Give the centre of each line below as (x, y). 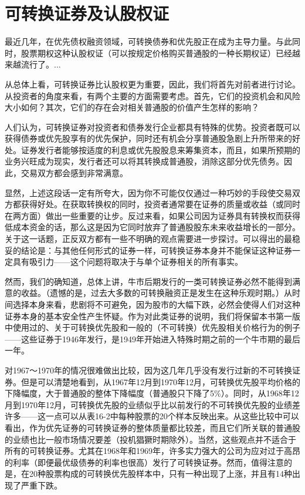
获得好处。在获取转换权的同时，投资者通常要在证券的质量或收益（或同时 (160, 204)
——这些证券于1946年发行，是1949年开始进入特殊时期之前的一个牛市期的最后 (152, 339)
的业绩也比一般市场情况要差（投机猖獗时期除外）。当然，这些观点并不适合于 (150, 439)
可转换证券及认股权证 (87, 13)
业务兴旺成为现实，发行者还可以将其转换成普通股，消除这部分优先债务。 (144, 161)
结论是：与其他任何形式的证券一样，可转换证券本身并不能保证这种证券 (156, 250)
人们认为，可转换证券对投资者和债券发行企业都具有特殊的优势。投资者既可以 (152, 127)
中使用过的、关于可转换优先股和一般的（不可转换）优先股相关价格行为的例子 (152, 327)
